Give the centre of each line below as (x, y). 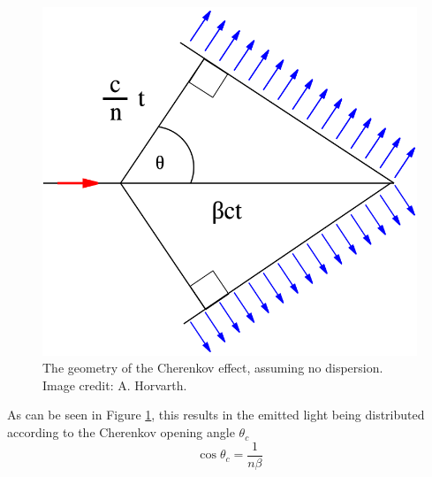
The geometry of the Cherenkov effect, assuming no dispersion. (213, 368)
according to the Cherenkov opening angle (121, 432)
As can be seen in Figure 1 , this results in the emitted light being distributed (216, 415)
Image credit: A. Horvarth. (115, 385)
